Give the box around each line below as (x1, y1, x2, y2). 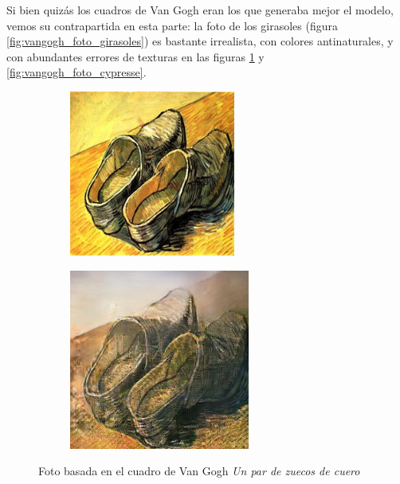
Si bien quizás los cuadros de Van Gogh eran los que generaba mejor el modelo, (6, 2, 394, 18)
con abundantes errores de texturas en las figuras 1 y (6, 48, 265, 64)
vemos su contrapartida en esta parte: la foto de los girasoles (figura (6, 17, 338, 33)
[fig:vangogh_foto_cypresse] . (6, 64, 147, 80)
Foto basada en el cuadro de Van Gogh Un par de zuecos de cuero (38, 463, 360, 479)
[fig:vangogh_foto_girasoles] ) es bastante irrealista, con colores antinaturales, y (6, 33, 394, 49)
